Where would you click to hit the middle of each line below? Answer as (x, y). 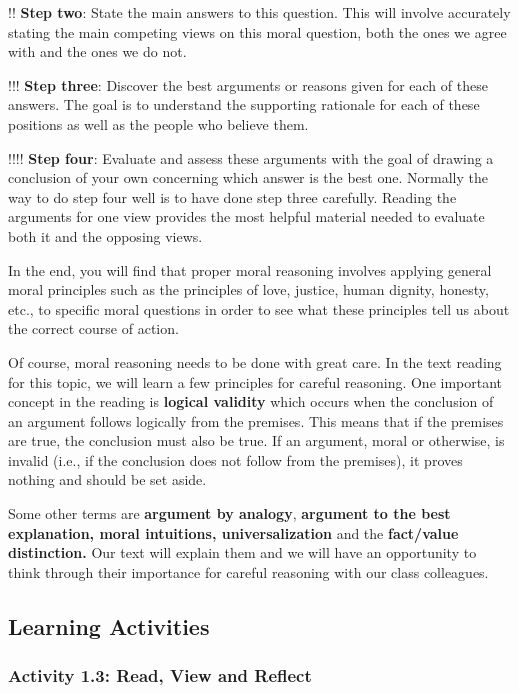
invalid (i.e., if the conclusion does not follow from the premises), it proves (235, 459)
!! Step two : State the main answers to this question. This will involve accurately (259, 12)
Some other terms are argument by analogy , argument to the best (229, 513)
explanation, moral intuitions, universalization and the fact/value (233, 532)
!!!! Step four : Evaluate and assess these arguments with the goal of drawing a (251, 157)
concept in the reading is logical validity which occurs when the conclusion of (251, 401)
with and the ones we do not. (97, 51)
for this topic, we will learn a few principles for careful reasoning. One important (255, 381)
